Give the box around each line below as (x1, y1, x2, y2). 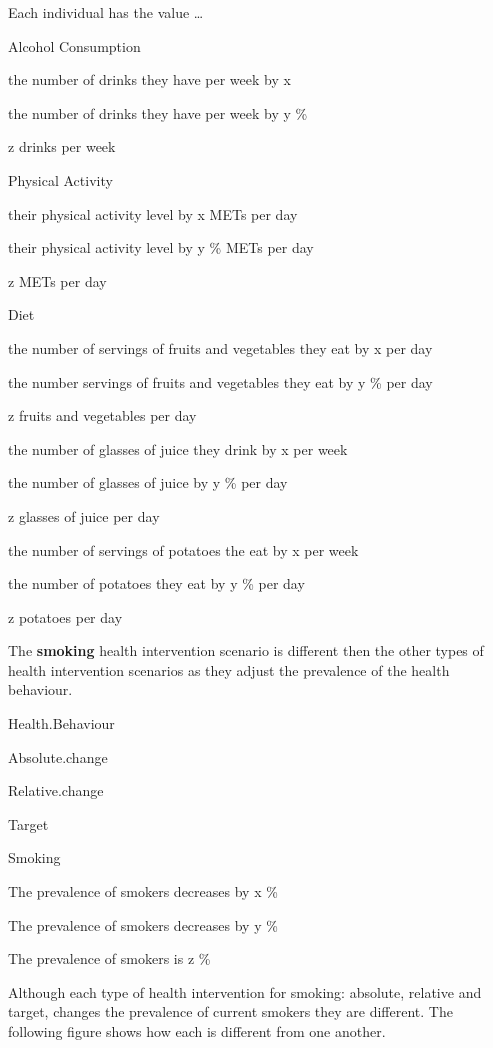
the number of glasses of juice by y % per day (8, 472, 288, 493)
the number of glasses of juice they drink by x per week (8, 438, 348, 459)
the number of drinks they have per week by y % (8, 102, 308, 123)
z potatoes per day (8, 606, 123, 627)
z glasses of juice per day (8, 505, 160, 526)
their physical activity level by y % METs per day (8, 237, 314, 258)
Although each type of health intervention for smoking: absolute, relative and (8, 981, 482, 1002)
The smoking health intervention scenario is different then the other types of (8, 640, 484, 661)
